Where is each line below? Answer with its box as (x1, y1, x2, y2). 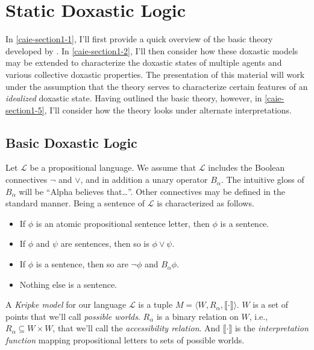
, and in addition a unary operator (80, 173, 208, 186)
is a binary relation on (156, 310, 239, 322)
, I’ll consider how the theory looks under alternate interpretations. (44, 103, 292, 116)
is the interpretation (234, 322, 309, 334)
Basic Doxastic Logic (5, 133, 137, 151)
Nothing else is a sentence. (19, 278, 117, 290)
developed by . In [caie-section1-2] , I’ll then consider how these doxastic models (5, 44, 298, 57)
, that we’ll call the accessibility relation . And (52, 322, 221, 334)
